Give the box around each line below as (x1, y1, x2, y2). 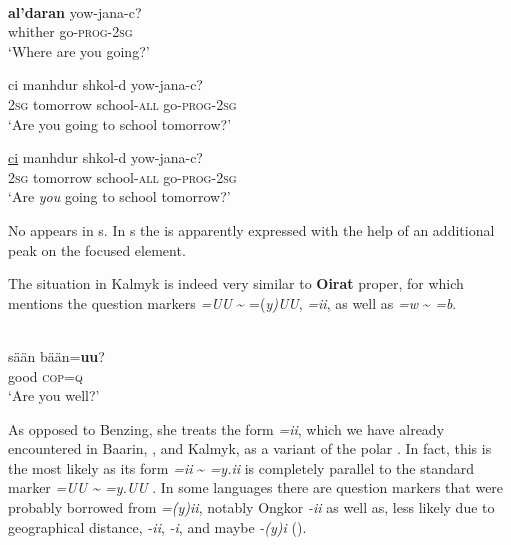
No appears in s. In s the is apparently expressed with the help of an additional (8, 219, 495, 240)
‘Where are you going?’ (8, 40, 150, 61)
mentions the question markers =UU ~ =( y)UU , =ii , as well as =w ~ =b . (8, 292, 457, 313)
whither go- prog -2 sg (8, 21, 133, 42)
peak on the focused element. (8, 239, 186, 260)
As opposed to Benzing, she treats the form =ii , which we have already (8, 418, 445, 439)
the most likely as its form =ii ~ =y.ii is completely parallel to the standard (8, 457, 475, 478)
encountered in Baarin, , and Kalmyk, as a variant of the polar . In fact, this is (8, 438, 492, 459)
